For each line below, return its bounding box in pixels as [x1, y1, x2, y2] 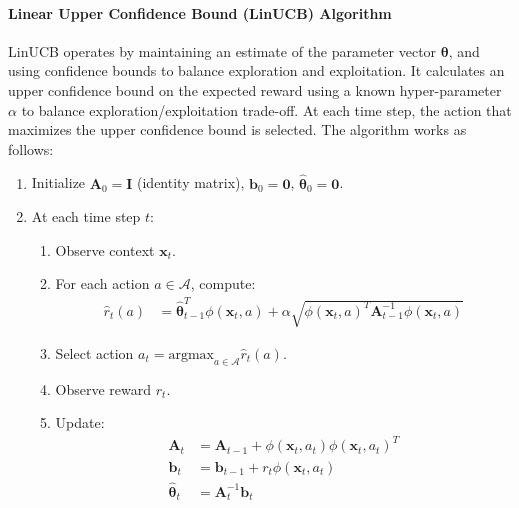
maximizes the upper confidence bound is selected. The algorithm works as [8, 119, 467, 140]
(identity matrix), [137, 172, 245, 193]
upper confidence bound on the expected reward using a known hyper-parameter [8, 79, 502, 100]
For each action [55, 273, 150, 294]
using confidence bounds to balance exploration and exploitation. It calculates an [8, 60, 505, 81]
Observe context [55, 239, 155, 260]
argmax [168, 347, 214, 362]
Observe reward [55, 378, 152, 399]
